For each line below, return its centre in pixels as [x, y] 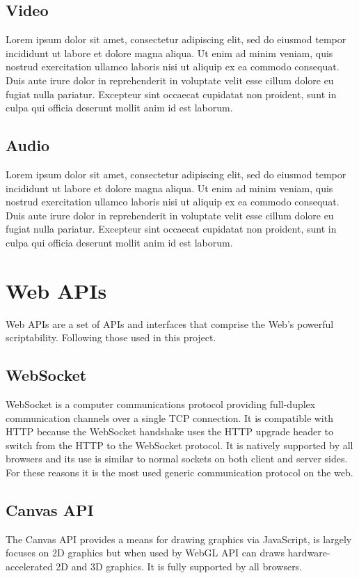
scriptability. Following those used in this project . [111, 337]
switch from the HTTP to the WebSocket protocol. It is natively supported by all [179, 445]
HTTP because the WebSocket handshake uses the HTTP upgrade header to [169, 431]
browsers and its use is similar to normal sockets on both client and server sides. [177, 459]
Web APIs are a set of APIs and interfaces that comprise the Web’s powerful [170, 323]
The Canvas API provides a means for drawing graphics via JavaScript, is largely [179, 539]
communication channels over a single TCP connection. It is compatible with [169, 417]
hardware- [309, 553]
